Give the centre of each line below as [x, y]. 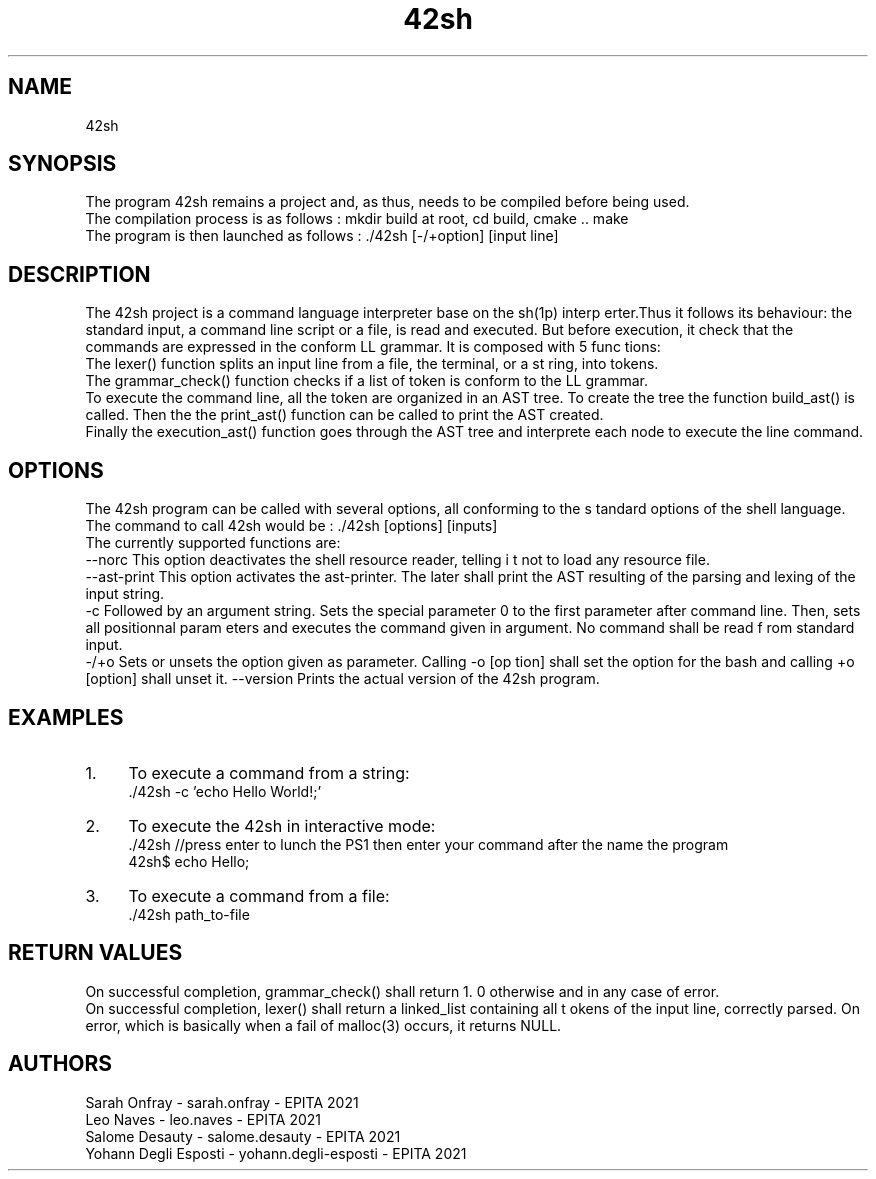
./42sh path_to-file [189, 914]
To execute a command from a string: [269, 772]
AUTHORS [60, 1064]
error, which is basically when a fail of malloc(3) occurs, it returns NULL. [323, 1025]
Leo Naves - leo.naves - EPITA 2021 [203, 1119]
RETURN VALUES [95, 953]
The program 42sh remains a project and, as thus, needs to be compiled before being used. [387, 202]
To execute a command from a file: [259, 895]
